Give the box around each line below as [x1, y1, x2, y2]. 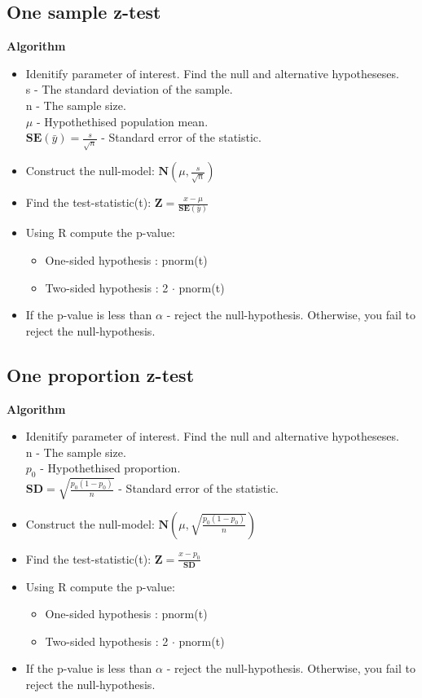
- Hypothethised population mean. [36, 112, 209, 130]
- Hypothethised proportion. [40, 459, 181, 476]
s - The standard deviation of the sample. [25, 81, 233, 98]
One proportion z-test [7, 362, 195, 387]
